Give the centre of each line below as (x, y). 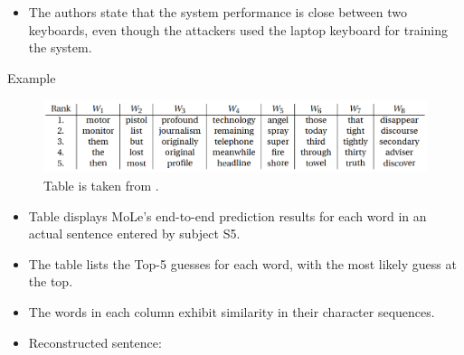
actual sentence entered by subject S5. (134, 234)
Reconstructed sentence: (95, 342)
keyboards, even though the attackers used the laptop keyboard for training (238, 29)
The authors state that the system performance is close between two (218, 12)
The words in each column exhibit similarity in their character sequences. (232, 312)
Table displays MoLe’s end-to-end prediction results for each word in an (227, 215)
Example (32, 77)
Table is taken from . (101, 186)
